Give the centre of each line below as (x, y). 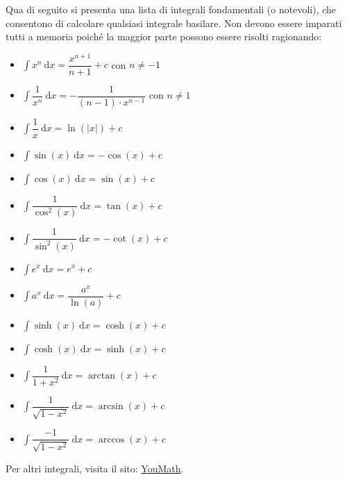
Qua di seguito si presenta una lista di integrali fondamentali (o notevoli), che (171, 9)
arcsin (111, 407)
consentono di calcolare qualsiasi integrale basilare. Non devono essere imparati (174, 23)
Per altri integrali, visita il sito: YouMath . (95, 468)
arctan (102, 376)
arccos (111, 439)
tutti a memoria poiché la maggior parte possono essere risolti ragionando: (164, 36)
